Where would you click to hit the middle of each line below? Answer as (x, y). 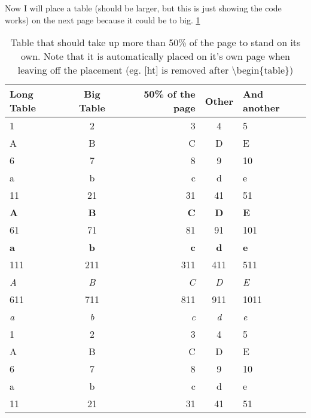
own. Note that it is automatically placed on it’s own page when (155, 56)
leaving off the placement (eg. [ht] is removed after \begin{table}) (155, 70)
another (261, 108)
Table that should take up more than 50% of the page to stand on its (155, 43)
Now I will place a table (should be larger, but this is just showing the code (143, 8)
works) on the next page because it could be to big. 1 (103, 19)
